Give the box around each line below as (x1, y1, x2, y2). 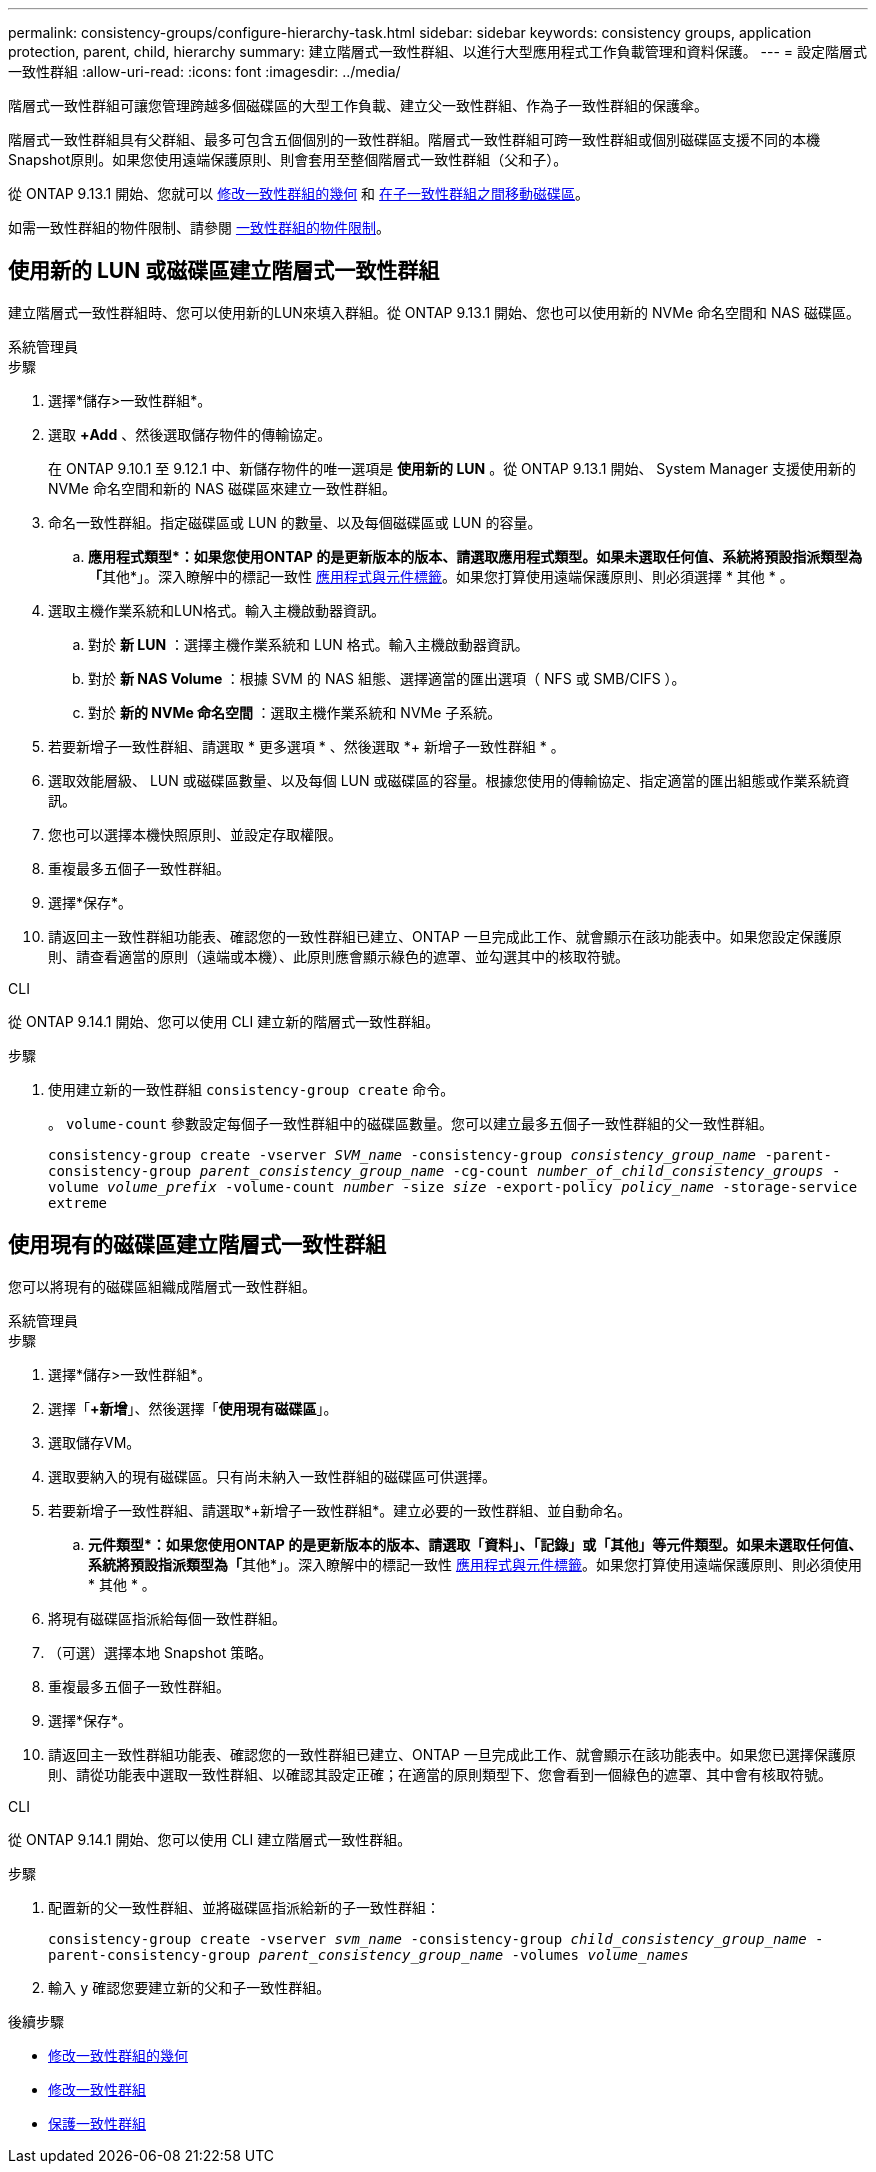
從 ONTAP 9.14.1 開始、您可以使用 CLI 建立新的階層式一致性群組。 (8, 1012, 440, 1030)
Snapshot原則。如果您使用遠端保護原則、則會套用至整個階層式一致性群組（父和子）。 (8, 151, 568, 168)
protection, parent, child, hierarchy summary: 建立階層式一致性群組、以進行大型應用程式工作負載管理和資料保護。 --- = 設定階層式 (8, 43, 868, 60)
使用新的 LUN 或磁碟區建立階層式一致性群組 (8, 258, 440, 284)
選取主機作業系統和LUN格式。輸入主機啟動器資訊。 (48, 601, 385, 619)
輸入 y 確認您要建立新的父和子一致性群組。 (48, 1978, 331, 1996)
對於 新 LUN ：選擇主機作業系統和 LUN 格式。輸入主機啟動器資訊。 (88, 635, 529, 653)
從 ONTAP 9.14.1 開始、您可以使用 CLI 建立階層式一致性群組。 (8, 1830, 412, 1848)
